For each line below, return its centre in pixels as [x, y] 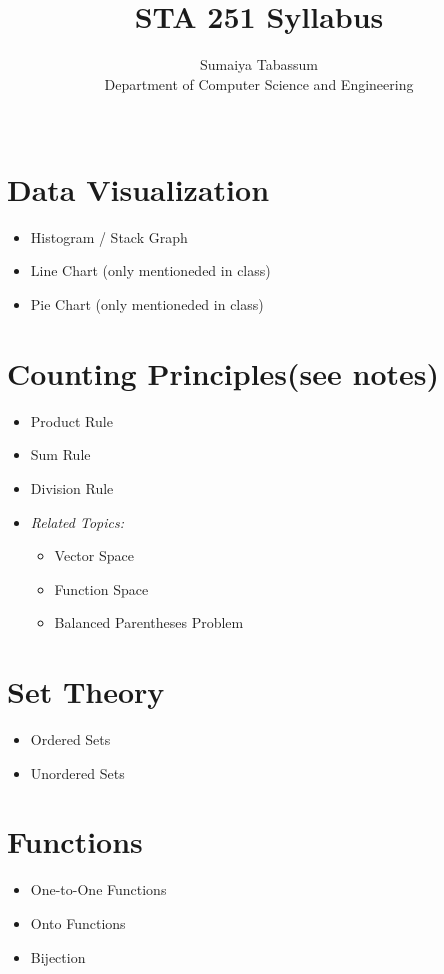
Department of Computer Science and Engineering [259, 83]
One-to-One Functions [98, 889]
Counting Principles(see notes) [223, 372]
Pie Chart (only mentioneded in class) [147, 304]
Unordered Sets [77, 772]
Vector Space [94, 555]
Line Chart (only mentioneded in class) [150, 270]
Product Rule [71, 420]
